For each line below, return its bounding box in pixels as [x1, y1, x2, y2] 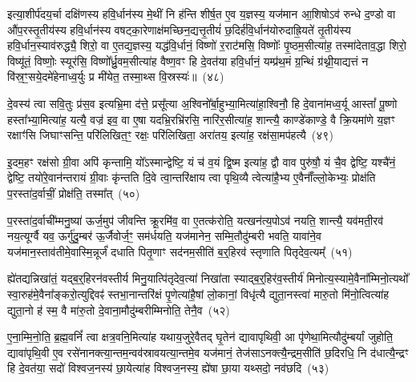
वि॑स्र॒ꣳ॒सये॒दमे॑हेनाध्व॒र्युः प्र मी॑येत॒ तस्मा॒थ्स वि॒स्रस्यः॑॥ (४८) [7, 68, 224, 85]
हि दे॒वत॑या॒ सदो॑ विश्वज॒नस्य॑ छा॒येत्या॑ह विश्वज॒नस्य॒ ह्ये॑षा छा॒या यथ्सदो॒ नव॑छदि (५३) [7, 360, 329, 376]
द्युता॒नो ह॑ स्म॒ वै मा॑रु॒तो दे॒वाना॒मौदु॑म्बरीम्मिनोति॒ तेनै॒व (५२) [7, 301, 230, 318]
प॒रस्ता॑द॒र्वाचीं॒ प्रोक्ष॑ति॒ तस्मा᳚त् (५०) [7, 184, 140, 201]
